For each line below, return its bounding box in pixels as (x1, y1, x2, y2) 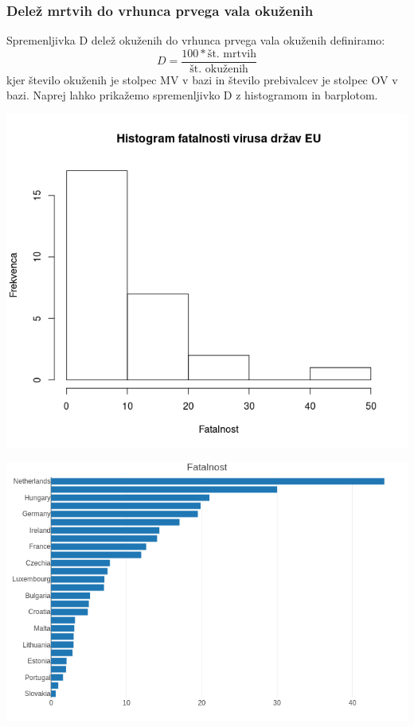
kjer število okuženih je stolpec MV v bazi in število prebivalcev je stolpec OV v (6, 71, 398, 87)
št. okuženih (189, 63, 248, 75)
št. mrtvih (207, 48, 257, 60)
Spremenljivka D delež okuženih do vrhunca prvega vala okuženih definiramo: (6, 32, 385, 49)
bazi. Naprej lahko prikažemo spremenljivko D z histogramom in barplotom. (6, 87, 378, 103)
